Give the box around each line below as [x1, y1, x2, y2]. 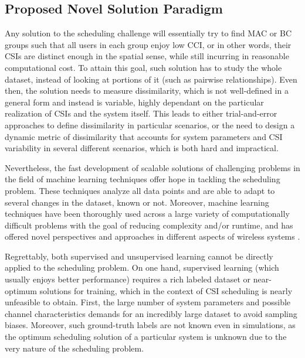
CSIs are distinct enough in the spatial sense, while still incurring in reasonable [5, 50, 289, 62]
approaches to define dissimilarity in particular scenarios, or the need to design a [5, 118, 295, 131]
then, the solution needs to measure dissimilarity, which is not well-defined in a [5, 84, 289, 97]
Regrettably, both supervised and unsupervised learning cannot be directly [5, 250, 273, 262]
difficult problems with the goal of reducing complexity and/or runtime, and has [5, 219, 293, 231]
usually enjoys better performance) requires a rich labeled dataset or [5, 273, 251, 285]
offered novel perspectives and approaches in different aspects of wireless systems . [5, 230, 300, 243]
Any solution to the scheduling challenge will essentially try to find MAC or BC [5, 27, 292, 39]
